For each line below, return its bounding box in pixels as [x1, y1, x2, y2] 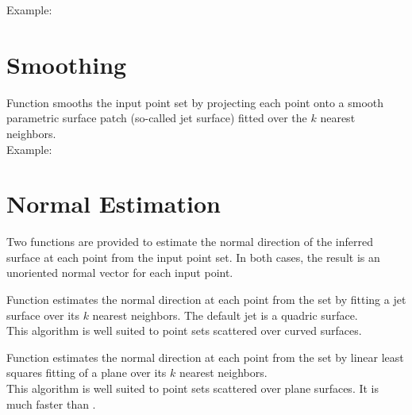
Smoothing [6, 48, 127, 80]
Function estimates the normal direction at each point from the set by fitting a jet [6, 291, 406, 307]
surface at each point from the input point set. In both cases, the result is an [6, 248, 380, 265]
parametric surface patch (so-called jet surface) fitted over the [6, 110, 307, 126]
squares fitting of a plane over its [6, 364, 167, 381]
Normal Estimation [6, 187, 221, 220]
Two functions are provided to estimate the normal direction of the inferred [6, 233, 374, 250]
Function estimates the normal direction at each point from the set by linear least [6, 348, 404, 365]
